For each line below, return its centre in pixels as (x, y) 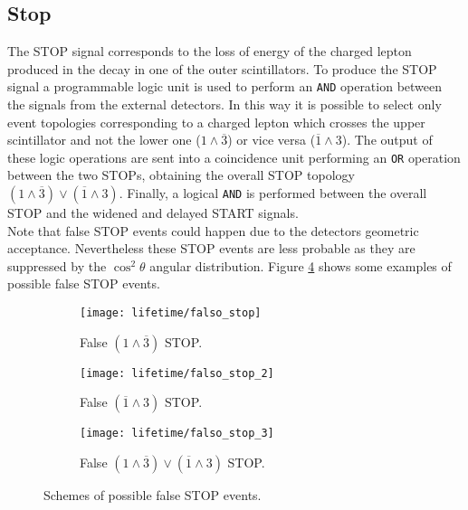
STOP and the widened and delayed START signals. (153, 213)
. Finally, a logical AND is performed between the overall (273, 193)
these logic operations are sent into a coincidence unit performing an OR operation (234, 157)
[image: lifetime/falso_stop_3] (177, 434)
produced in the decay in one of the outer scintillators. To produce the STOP (222, 68)
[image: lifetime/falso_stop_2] (177, 373)
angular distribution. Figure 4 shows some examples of (301, 265)
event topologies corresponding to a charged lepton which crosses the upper (216, 122)
